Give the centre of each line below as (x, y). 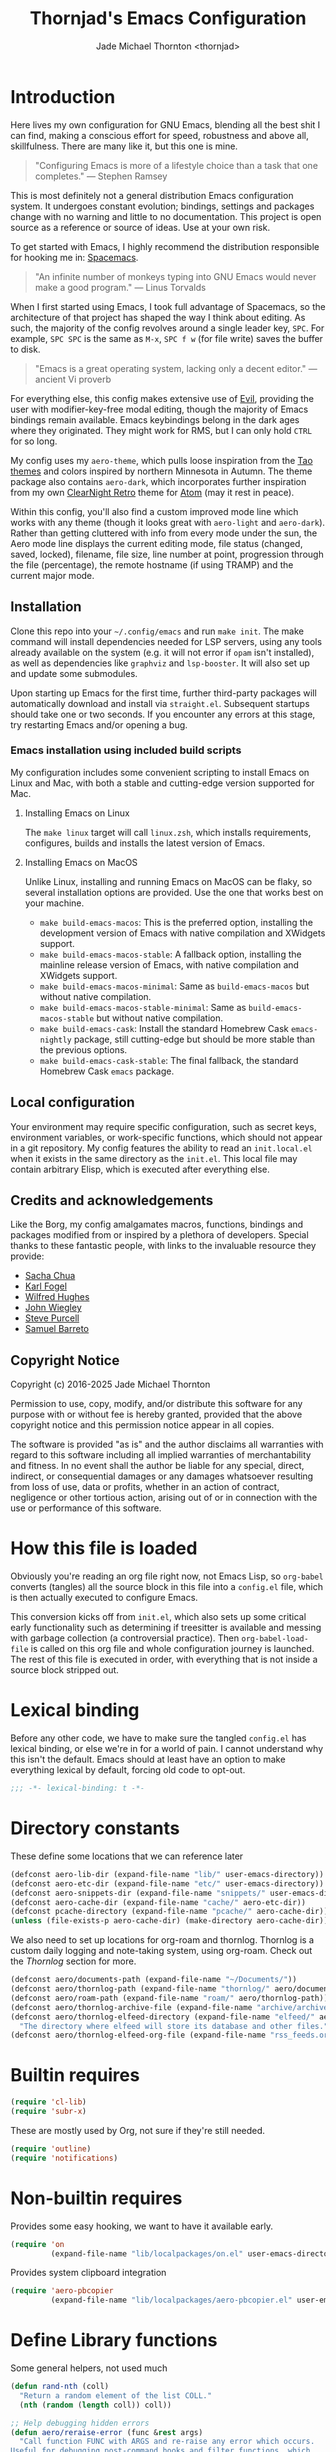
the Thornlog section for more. (73, 1961)
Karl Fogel (46, 1286)
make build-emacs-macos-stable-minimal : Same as (143, 1007)
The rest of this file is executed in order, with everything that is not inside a (164, 1659)
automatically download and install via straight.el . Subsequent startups (160, 703)
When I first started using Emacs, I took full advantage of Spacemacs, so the (168, 306)
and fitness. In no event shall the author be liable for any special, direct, (157, 1466)
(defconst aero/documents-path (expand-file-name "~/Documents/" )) (154, 1980)
